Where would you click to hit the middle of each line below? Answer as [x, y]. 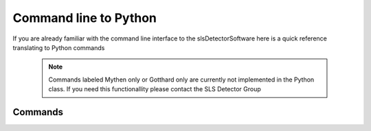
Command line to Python [85, 18]
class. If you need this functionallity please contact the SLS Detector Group [155, 89]
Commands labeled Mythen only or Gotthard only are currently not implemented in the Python [181, 80]
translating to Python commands [59, 47]
